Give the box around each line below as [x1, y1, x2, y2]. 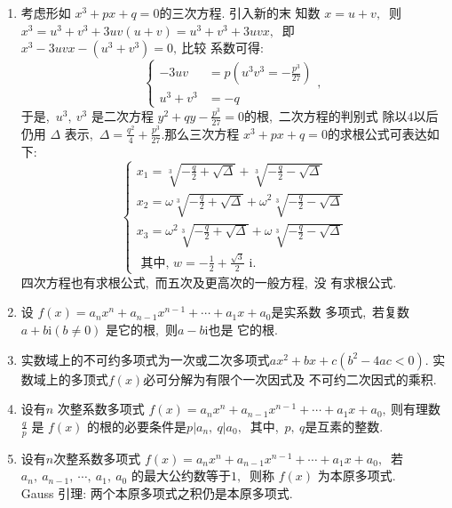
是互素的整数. [305, 416, 384, 435]
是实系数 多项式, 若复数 [271, 302, 410, 321]
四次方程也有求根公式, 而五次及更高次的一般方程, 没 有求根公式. [20, 272, 397, 291]
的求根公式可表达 [327, 124, 427, 142]
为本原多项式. [317, 466, 396, 485]
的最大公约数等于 [131, 466, 231, 485]
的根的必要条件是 [87, 416, 187, 435]
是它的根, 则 [106, 320, 178, 339]
